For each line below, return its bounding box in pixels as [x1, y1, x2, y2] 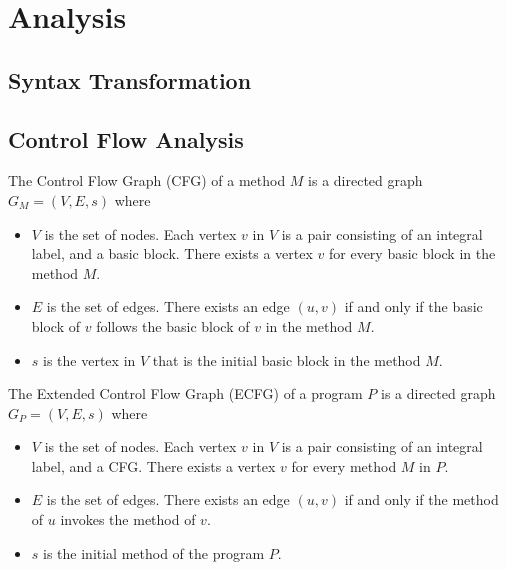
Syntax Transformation [8, 64, 252, 95]
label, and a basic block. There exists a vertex [31, 243, 313, 264]
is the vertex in [43, 349, 136, 370]
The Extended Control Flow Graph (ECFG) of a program [8, 383, 363, 404]
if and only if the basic [344, 296, 483, 317]
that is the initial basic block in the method [152, 349, 421, 370]
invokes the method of [60, 509, 196, 530]
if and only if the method [344, 489, 499, 510]
